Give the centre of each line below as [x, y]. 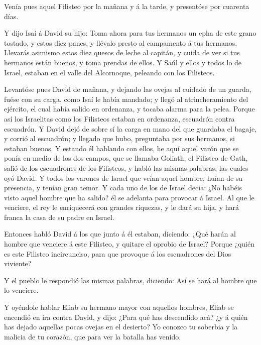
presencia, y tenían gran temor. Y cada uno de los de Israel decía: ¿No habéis [123, 188]
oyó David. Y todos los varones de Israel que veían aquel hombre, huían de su [123, 178]
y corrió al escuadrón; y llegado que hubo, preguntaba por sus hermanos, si [119, 138]
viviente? [18, 263]
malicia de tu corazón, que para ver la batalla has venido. [93, 336]
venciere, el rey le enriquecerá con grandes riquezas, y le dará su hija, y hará [121, 207]
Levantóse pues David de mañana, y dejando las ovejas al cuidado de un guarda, [128, 89]
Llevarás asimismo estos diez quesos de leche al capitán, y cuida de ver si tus [122, 52]
